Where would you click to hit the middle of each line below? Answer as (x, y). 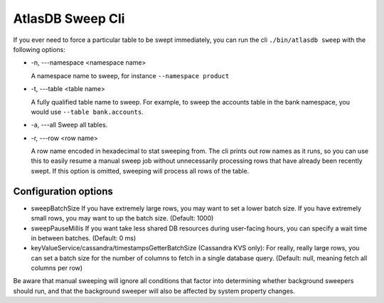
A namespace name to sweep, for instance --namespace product (130, 75)
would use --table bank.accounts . (87, 112)
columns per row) (57, 268)
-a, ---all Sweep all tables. (69, 125)
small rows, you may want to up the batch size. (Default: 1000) (122, 218)
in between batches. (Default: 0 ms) (84, 238)
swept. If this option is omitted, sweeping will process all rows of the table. (140, 171)
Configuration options (63, 191)
